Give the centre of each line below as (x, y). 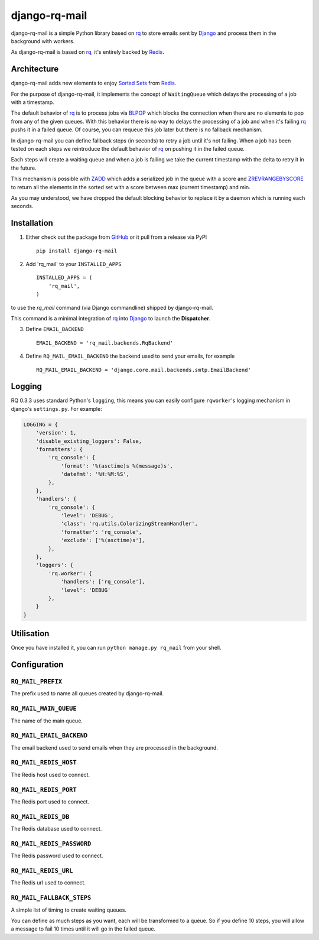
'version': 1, (56, 433)
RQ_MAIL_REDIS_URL (42, 871)
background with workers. (43, 41)
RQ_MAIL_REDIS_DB (40, 817)
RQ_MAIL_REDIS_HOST (44, 763)
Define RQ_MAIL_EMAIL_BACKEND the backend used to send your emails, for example (130, 356)
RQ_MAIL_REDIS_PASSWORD (51, 844)
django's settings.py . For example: (57, 409)
